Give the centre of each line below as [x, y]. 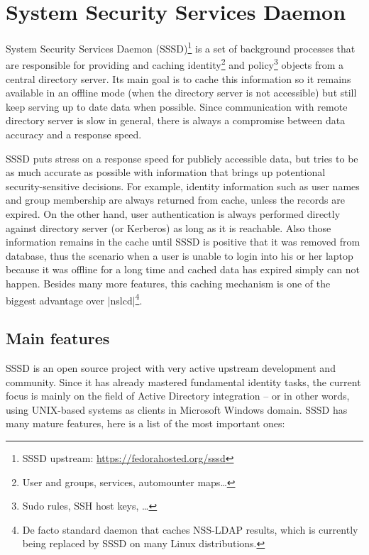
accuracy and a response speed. [74, 134]
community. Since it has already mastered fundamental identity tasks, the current [183, 381]
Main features [58, 338]
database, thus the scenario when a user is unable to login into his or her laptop [180, 255]
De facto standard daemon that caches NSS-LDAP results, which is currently [190, 529]
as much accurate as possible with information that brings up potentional [166, 172]
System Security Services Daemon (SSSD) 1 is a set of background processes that [181, 47]
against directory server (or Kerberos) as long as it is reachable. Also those [169, 227]
